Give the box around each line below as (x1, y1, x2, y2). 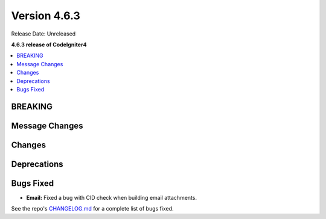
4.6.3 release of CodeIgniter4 (11, 41, 87, 48)
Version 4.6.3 (11, 9, 81, 22)
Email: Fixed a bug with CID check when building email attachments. (26, 194, 197, 201)
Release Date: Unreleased (11, 30, 76, 37)
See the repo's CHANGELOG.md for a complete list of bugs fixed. (11, 205, 174, 212)
